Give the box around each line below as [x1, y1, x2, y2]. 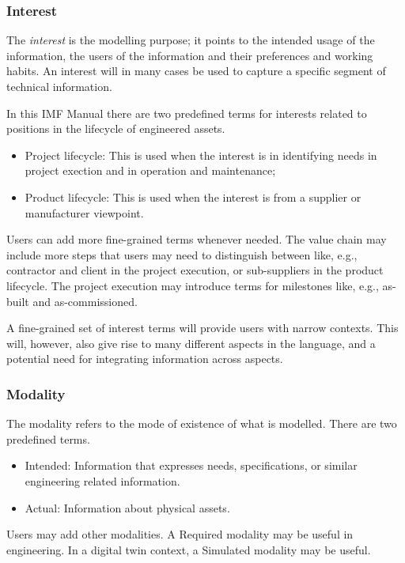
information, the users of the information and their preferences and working [6, 47, 373, 63]
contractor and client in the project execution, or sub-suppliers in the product [6, 262, 384, 278]
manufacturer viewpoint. [25, 204, 144, 221]
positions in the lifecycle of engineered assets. [6, 120, 225, 137]
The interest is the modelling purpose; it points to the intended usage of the [6, 32, 375, 48]
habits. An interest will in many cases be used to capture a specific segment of [6, 62, 386, 79]
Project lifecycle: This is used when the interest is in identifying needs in [25, 146, 377, 163]
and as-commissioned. [32, 293, 138, 309]
